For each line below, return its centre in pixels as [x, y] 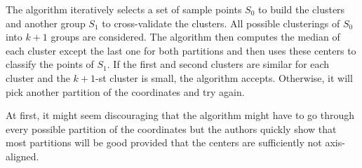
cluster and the [38, 77]
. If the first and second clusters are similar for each [218, 64]
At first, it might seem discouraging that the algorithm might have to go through [180, 115]
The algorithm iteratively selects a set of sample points [124, 9]
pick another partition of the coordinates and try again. [125, 91]
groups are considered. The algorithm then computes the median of [195, 37]
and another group [46, 23]
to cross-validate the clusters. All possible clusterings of [221, 23]
